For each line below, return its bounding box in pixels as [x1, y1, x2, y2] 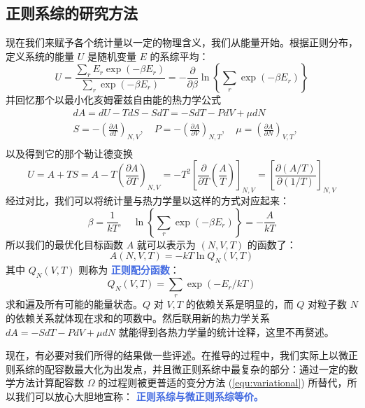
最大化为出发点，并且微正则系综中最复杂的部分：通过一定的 [73, 361, 348, 376]
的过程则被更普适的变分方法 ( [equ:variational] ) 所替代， [98, 375, 348, 390]
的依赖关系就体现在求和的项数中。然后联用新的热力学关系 [6, 311, 270, 325]
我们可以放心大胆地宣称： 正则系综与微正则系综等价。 [15, 389, 264, 403]
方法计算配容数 [15, 375, 84, 390]
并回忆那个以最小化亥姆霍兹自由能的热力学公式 [6, 92, 221, 107]
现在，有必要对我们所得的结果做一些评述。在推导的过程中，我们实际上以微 [6, 348, 348, 363]
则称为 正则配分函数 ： [78, 262, 180, 277]
